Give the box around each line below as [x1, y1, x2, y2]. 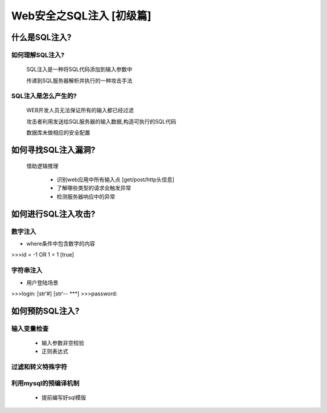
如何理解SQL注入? [11, 50, 65, 59]
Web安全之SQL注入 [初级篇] [11, 9, 151, 22]
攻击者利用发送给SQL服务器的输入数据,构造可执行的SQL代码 [26, 118, 177, 125]
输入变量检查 [11, 324, 49, 333]
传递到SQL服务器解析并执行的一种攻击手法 [26, 76, 133, 84]
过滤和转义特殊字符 [11, 363, 68, 371]
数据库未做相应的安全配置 [26, 129, 90, 136]
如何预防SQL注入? [11, 306, 80, 316]
